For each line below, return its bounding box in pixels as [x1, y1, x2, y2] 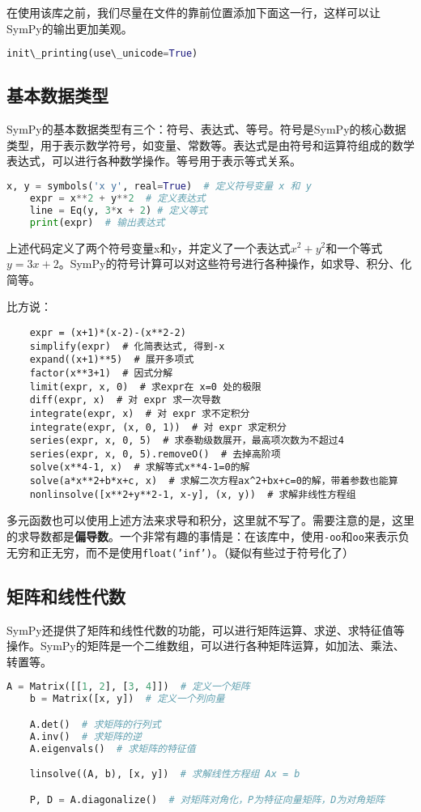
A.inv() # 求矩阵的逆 [29, 730, 142, 742]
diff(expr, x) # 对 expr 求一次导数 [29, 394, 221, 406]
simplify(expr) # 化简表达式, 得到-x [29, 340, 225, 352]
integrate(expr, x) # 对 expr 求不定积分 [29, 407, 250, 419]
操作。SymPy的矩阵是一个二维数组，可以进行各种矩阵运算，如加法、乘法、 [6, 637, 405, 654]
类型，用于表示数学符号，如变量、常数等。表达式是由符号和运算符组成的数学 [6, 136, 415, 153]
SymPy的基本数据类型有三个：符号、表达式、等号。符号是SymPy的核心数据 [6, 121, 406, 138]
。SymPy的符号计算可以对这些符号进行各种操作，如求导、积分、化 [58, 255, 412, 272]
